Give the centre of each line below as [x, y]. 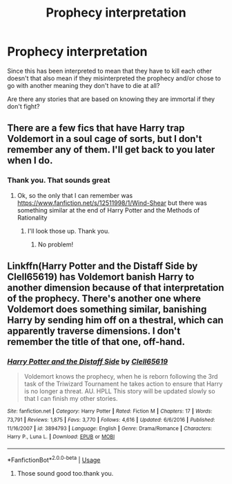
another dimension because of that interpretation [116, 288]
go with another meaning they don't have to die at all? [84, 85]
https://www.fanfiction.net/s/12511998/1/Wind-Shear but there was [112, 203]
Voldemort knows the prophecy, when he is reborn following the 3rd [121, 377]
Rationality [32, 217]
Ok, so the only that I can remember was [75, 195]
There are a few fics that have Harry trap [96, 128]
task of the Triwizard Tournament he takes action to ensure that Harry [123, 384]
